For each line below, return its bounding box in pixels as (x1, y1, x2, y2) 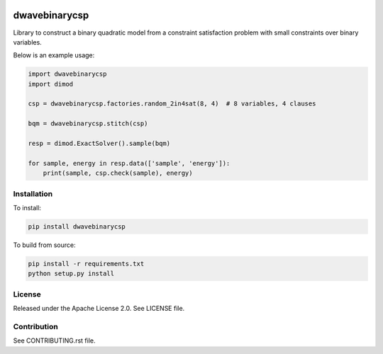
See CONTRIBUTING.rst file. (13, 336, 96, 345)
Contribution (13, 321, 58, 331)
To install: (13, 203, 42, 212)
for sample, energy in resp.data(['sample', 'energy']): (28, 159, 231, 167)
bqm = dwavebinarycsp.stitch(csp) (28, 120, 148, 127)
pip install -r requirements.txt (28, 259, 145, 268)
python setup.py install (28, 270, 115, 278)
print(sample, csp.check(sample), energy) (43, 169, 193, 177)
